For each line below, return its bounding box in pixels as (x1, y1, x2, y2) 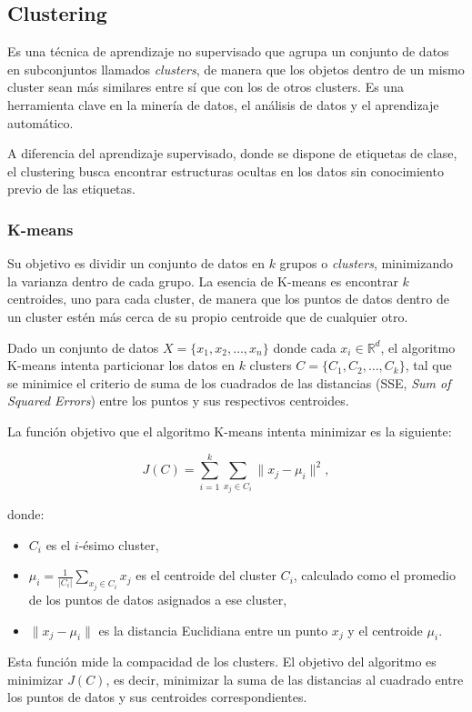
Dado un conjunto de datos (7, 337, 159, 356)
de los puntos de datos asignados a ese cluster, (28, 589, 287, 608)
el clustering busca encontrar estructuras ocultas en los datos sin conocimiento (7, 161, 444, 180)
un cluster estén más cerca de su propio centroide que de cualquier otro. (7, 306, 408, 326)
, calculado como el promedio (293, 566, 456, 585)
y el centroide (347, 620, 423, 639)
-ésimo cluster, (78, 535, 159, 554)
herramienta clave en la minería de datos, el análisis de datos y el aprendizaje (7, 95, 439, 114)
